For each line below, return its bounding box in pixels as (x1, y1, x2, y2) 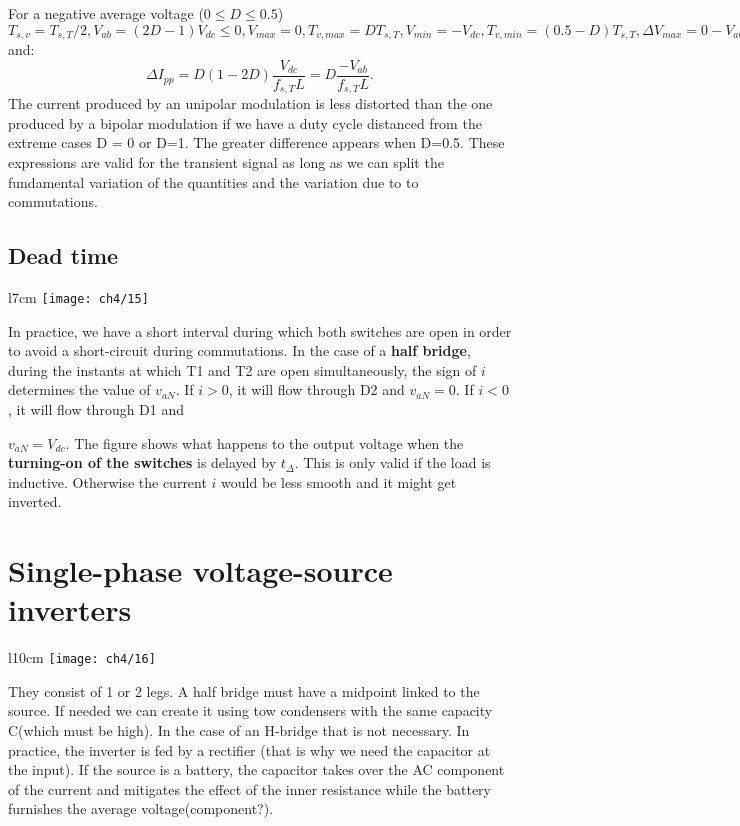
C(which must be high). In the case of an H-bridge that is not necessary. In (8, 720, 470, 741)
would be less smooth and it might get (221, 471, 457, 492)
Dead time (8, 240, 119, 271)
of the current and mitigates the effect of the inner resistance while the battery (8, 778, 491, 799)
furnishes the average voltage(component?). (8, 798, 274, 819)
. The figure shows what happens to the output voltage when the (65, 432, 464, 453)
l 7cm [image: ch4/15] (8, 286, 149, 307)
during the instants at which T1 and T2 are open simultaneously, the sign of (8, 359, 477, 380)
